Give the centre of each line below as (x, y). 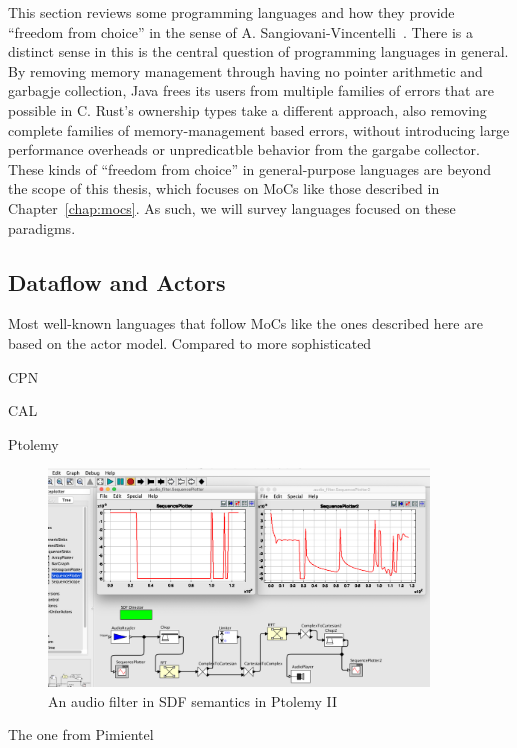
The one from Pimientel (81, 734)
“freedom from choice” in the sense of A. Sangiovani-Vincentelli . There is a (241, 31)
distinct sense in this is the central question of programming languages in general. (258, 51)
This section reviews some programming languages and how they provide (231, 12)
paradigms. (42, 227)
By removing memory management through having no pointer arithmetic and (245, 70)
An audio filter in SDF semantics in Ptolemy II (192, 700)
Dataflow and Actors (117, 281)
